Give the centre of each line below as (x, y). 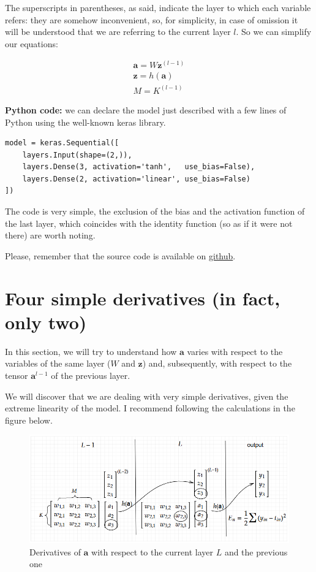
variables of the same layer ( (58, 363)
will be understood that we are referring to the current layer (118, 32)
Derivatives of (55, 551)
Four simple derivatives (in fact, (143, 298)
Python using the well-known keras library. (85, 122)
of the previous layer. (91, 375)
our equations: (32, 43)
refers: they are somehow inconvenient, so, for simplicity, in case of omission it (152, 19)
